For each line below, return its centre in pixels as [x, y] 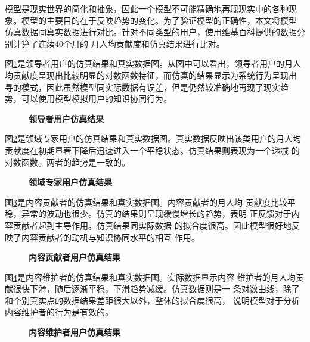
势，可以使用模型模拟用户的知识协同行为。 [88, 99]
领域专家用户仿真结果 [70, 182]
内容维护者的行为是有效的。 [59, 312]
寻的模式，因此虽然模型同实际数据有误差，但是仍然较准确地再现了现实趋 [147, 87]
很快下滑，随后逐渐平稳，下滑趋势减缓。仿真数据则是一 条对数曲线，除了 [156, 289]
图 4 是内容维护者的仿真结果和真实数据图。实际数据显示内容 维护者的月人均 [150, 277]
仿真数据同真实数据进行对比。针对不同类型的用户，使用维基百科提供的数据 [151, 32]
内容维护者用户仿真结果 [75, 332]
